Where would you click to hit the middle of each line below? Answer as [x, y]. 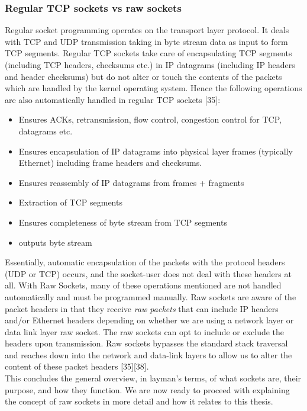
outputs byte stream [55, 242]
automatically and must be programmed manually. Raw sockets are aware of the [151, 296]
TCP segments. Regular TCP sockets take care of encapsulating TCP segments [148, 53]
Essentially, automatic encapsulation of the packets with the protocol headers [145, 262]
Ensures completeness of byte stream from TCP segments [123, 222]
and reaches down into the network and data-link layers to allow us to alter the [148, 354]
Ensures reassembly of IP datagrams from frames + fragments [131, 182]
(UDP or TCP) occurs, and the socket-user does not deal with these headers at [148, 273]
